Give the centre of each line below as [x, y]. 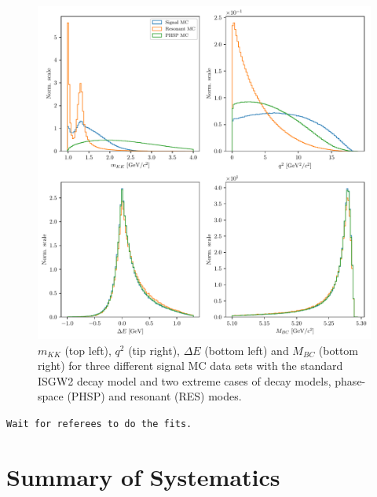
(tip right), [154, 350]
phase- [350, 380]
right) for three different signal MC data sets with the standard [190, 365]
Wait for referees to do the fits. [99, 424]
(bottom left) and [247, 350]
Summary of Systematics [143, 476]
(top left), [88, 350]
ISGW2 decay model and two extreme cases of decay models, [185, 380]
